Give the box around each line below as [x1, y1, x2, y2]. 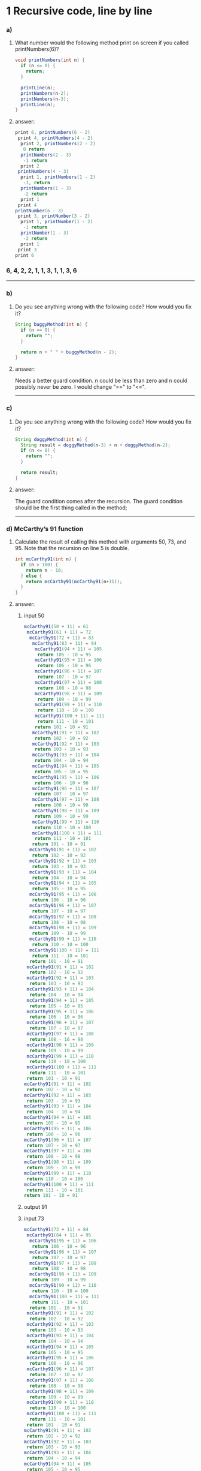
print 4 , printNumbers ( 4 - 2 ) [17, 135, 93, 142]
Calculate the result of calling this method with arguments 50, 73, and [14, 538, 187, 545]
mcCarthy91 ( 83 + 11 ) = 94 [32, 640, 97, 646]
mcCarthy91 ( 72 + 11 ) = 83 [29, 635, 94, 641]
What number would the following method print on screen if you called [14, 39, 189, 46]
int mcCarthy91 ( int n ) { [14, 556, 77, 562]
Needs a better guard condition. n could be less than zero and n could [14, 377, 188, 385]
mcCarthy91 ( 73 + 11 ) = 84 [23, 1227, 89, 1233]
